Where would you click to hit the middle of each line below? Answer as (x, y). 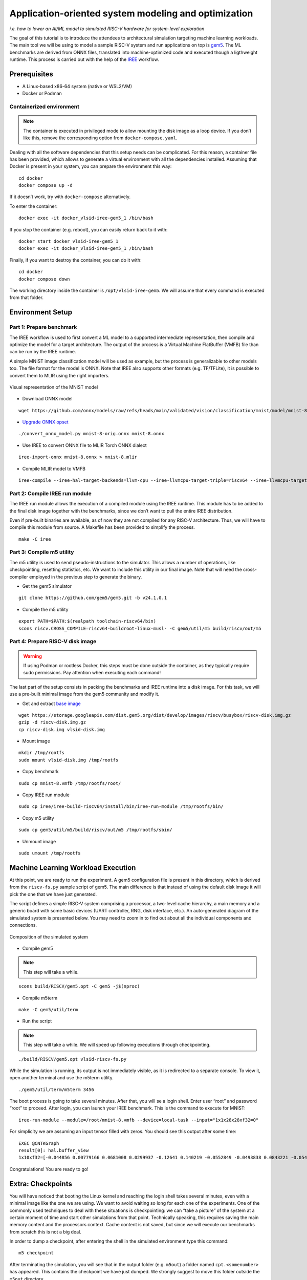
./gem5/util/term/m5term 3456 (57, 1090)
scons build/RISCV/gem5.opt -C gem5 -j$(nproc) (79, 986)
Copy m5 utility (38, 818)
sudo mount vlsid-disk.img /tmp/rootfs (69, 760)
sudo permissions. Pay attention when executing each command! (92, 673)
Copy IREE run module (46, 795)
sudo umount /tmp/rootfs (50, 853)
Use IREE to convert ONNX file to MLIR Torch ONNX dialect (84, 445)
